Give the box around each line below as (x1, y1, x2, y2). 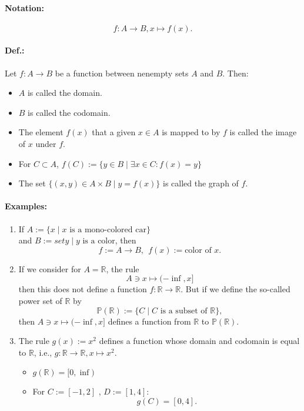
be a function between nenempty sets (55, 66, 189, 79)
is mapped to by (162, 126, 221, 138)
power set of (18, 294, 62, 306)
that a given (92, 126, 136, 138)
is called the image (229, 126, 297, 138)
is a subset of (160, 306, 208, 315)
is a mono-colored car (69, 225, 146, 234)
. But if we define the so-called (181, 283, 290, 295)
